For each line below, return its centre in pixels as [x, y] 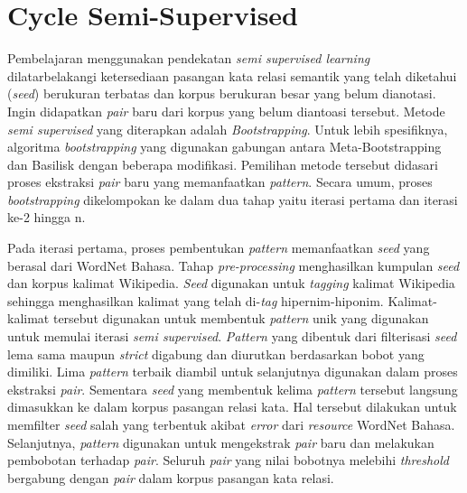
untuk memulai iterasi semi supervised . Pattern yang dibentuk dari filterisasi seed [232, 336]
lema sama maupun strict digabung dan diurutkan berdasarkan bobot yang [216, 353]
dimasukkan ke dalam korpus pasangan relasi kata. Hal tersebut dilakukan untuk [232, 407]
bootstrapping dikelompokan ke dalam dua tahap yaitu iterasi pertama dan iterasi [233, 199]
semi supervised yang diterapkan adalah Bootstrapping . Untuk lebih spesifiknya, [228, 129]
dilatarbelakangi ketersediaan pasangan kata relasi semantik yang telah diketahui [232, 75]
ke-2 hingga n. [47, 217]
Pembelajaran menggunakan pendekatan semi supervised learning [189, 58]
